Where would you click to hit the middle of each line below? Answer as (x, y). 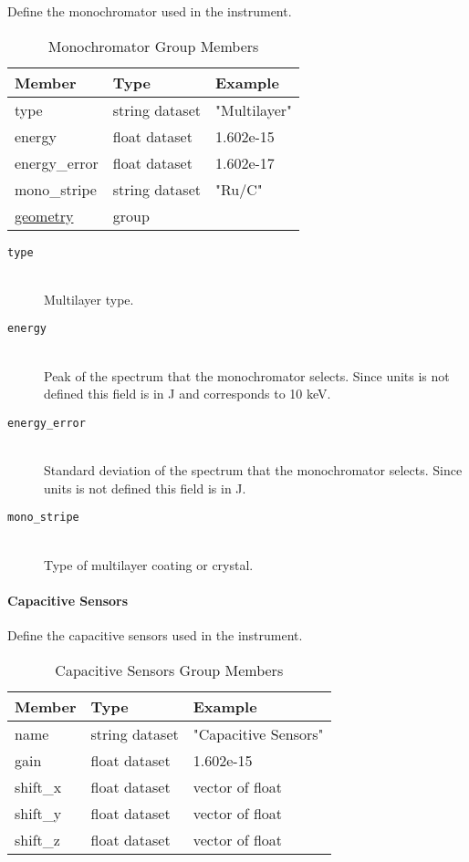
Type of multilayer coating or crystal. (149, 564)
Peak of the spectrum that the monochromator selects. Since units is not (247, 375)
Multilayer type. (89, 299)
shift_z (37, 839)
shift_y (38, 813)
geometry (44, 215)
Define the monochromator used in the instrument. (150, 11)
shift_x (38, 786)
